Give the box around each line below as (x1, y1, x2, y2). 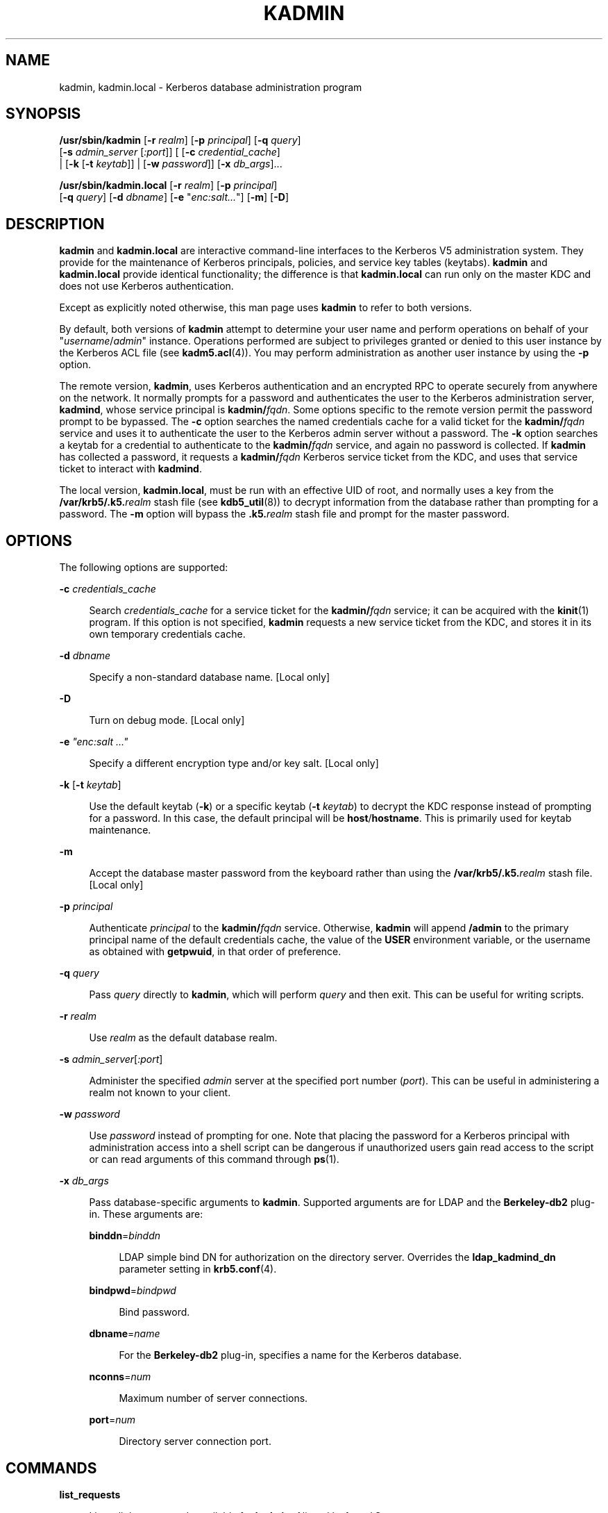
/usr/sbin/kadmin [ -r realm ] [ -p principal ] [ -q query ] (59, 134, 301, 147)
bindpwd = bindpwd (89, 1284, 176, 1297)
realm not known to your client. (89, 1086, 231, 1099)
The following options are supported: (59, 561, 228, 574)
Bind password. (119, 1306, 190, 1318)
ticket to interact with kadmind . (59, 463, 202, 475)
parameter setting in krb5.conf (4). (119, 1263, 277, 1275)
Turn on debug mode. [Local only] (89, 714, 245, 727)
